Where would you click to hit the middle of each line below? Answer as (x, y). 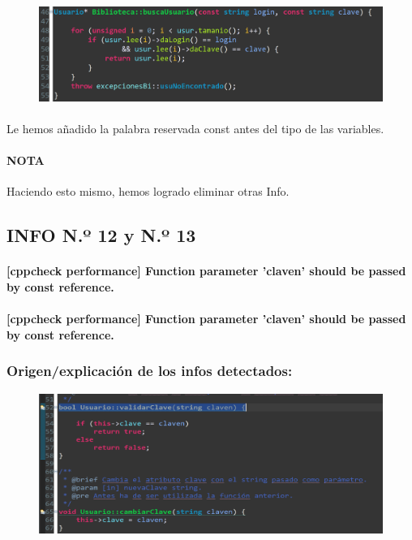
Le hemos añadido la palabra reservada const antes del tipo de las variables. (195, 129)
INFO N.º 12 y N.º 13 (101, 235)
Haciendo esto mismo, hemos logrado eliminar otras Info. (148, 191)
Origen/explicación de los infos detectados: (150, 371)
